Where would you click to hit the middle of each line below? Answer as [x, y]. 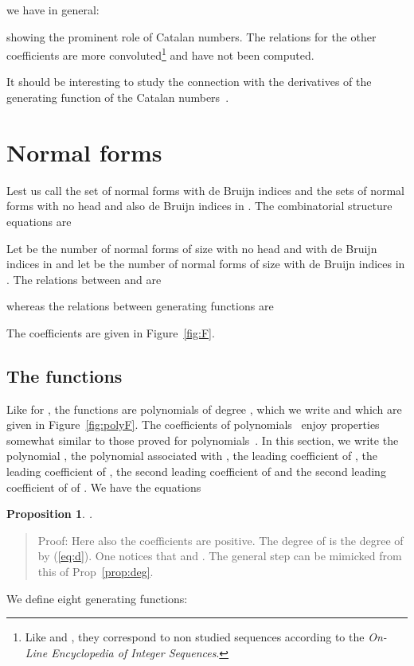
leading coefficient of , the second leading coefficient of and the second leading [196, 471]
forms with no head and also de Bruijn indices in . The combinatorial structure [199, 206]
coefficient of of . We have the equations [104, 487]
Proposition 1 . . [49, 514]
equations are [39, 221]
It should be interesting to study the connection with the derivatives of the [189, 82]
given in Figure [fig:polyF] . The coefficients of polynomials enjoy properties [193, 425]
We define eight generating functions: [97, 598]
